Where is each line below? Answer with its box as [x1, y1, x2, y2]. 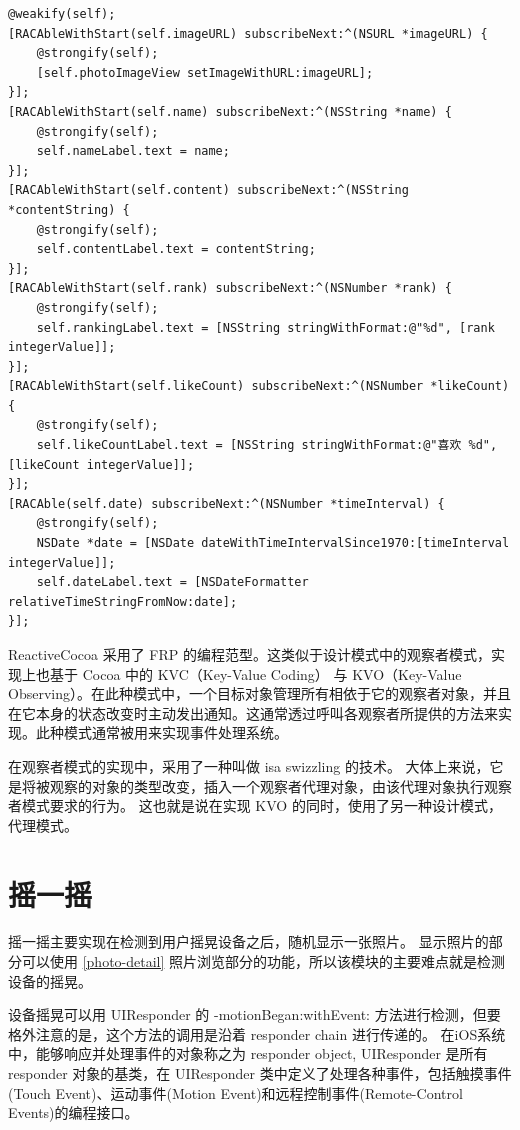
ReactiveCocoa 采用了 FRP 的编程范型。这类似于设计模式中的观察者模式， [8, 644, 491, 664]
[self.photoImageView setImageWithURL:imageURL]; [36, 65, 374, 80]
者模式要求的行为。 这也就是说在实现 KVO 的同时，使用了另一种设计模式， [8, 795, 502, 816]
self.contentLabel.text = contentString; [36, 242, 316, 257]
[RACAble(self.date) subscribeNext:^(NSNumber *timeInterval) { [8, 496, 445, 511]
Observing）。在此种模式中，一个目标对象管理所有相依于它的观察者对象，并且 [8, 683, 511, 704]
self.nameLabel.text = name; [36, 144, 230, 159]
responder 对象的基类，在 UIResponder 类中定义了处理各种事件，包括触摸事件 [8, 1063, 512, 1084]
